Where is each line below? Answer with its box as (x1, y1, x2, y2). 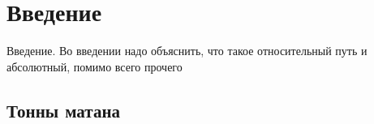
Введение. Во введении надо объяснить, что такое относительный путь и (6, 42, 368, 59)
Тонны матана (6, 97, 120, 122)
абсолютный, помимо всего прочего (6, 58, 183, 75)
